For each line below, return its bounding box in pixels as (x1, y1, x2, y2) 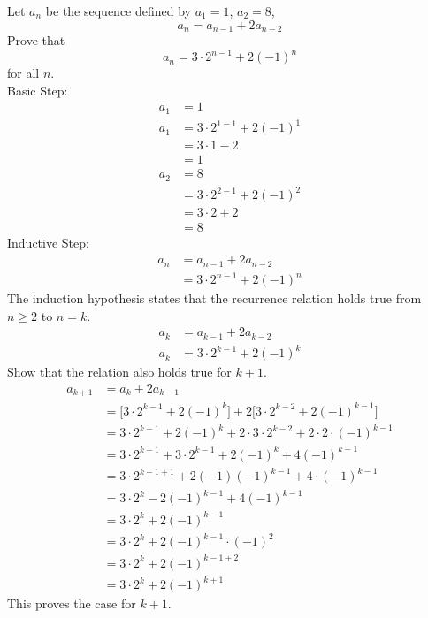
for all (7, 64, 40, 82)
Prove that (7, 31, 65, 50)
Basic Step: (7, 80, 68, 99)
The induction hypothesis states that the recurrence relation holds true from (7, 289, 422, 308)
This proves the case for (7, 594, 136, 613)
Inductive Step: (7, 233, 89, 252)
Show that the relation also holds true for (7, 362, 232, 381)
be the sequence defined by (45, 2, 191, 19)
